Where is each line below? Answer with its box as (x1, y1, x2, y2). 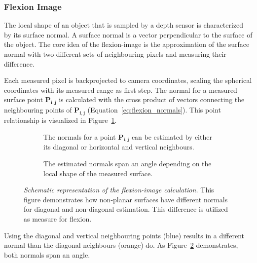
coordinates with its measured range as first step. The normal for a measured (4, 84, 237, 95)
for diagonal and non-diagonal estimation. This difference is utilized (24, 204, 228, 214)
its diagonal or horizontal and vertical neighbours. (43, 142, 194, 152)
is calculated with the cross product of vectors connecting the (59, 94, 245, 105)
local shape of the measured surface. (43, 168, 153, 178)
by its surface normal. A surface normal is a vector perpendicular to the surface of (4, 29, 253, 39)
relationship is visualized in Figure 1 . (4, 114, 117, 125)
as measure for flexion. (24, 213, 92, 224)
